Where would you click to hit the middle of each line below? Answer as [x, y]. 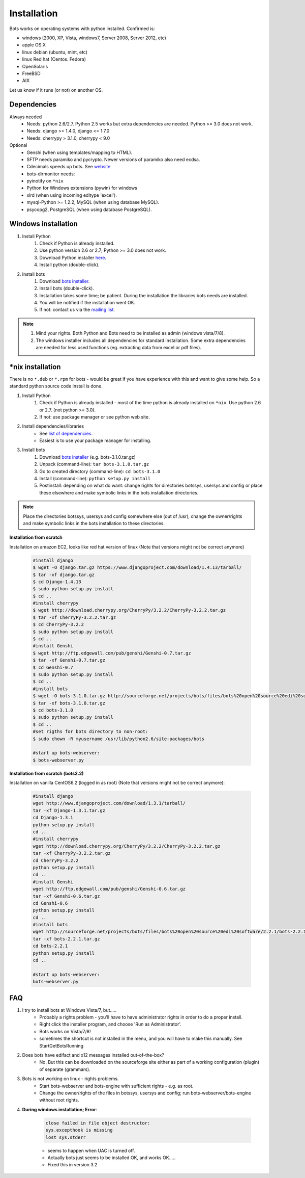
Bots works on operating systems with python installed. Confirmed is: [82, 29]
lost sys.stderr [66, 1137]
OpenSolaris [35, 66]
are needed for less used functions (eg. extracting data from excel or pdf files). [119, 348]
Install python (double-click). [69, 265]
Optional [18, 145]
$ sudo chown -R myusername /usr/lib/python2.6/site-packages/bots [119, 739]
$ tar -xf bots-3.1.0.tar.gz [69, 703]
